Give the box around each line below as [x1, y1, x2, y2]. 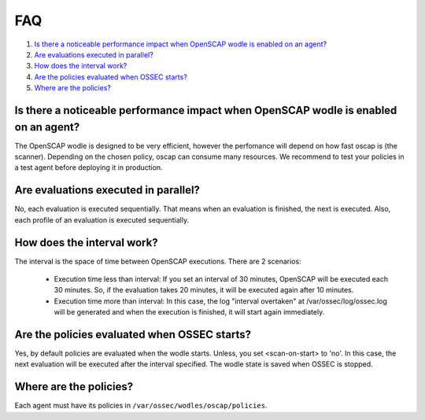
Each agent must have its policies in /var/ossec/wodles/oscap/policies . [14, 401, 268, 411]
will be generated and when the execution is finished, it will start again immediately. [54, 308, 325, 317]
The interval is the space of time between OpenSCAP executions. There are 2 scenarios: [14, 256, 302, 266]
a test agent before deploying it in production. [14, 163, 163, 172]
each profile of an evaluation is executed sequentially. [14, 215, 189, 224]
